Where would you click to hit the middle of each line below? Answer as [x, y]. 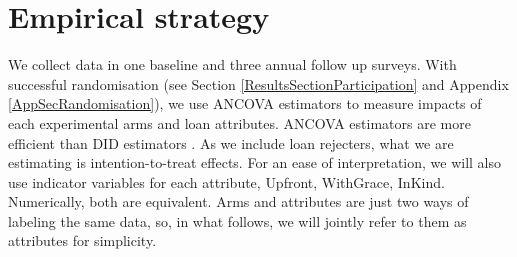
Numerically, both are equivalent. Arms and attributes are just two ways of [238, 201]
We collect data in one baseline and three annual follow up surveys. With [232, 64]
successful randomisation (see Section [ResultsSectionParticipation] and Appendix [258, 83]
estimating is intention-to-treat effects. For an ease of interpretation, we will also [255, 162]
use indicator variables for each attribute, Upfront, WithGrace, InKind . [226, 181]
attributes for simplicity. [82, 240]
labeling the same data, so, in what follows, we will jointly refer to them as [237, 220]
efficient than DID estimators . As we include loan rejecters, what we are [231, 142]
